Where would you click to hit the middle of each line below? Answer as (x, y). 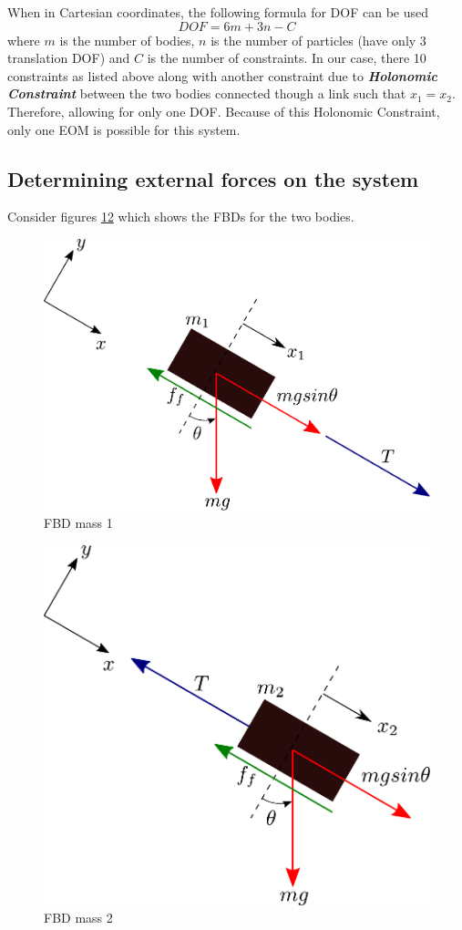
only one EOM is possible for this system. (124, 129)
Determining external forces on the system (213, 178)
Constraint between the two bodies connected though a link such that (207, 93)
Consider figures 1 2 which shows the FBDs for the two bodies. (181, 217)
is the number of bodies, (127, 40)
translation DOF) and (69, 58)
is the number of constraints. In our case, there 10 (287, 58)
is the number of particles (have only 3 (318, 40)
